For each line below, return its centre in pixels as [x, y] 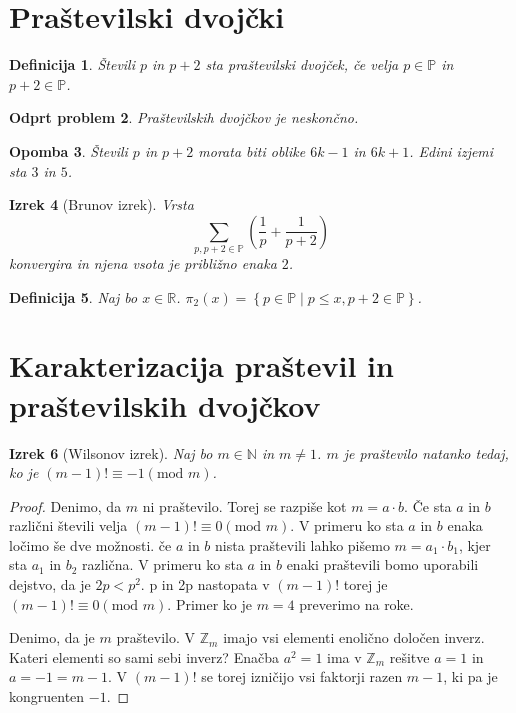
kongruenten [47, 696]
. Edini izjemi [451, 150]
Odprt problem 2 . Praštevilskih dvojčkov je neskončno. [184, 117]
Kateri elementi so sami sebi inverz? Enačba [144, 656]
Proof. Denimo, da [65, 505]
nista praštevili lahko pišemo [302, 544]
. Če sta [428, 505]
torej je [365, 584]
